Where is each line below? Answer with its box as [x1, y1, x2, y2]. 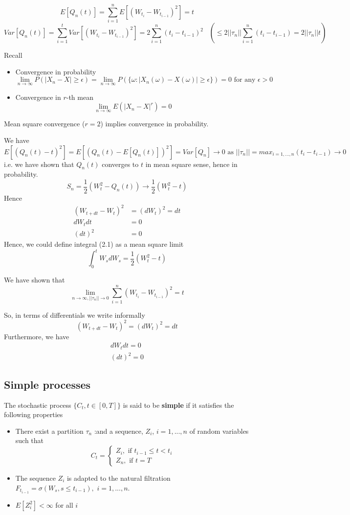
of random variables [189, 425, 249, 436]
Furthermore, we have [4, 331, 69, 341]
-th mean [66, 92, 93, 102]
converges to [102, 159, 139, 169]
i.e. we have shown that [4, 159, 74, 169]
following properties [4, 409, 63, 420]
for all [55, 499, 73, 510]
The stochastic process [4, 399, 71, 410]
